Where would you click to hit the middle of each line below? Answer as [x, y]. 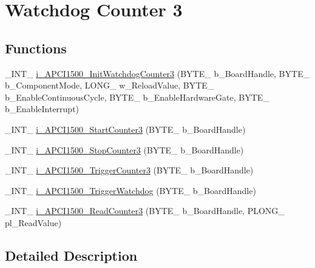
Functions [36, 48]
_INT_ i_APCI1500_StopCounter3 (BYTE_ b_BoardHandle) [124, 149]
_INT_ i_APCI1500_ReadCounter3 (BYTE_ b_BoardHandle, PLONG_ [145, 211]
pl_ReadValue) [33, 222]
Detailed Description [71, 255]
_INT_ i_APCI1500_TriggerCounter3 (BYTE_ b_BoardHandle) [129, 170]
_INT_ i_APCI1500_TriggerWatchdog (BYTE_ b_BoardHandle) [130, 190]
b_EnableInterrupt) [42, 109]
